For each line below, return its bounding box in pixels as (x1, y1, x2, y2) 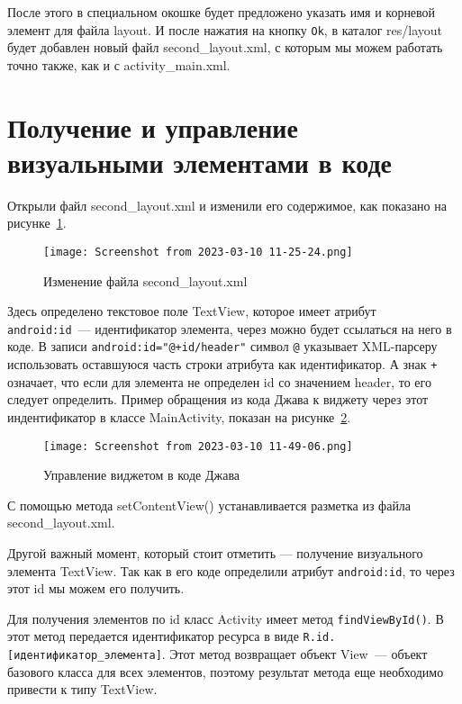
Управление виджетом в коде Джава (43, 465, 240, 484)
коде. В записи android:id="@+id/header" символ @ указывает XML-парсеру (7, 337, 438, 356)
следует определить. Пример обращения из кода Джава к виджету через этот (7, 390, 429, 409)
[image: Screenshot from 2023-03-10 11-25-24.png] (43, 245, 353, 258)
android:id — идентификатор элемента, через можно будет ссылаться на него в (7, 319, 452, 338)
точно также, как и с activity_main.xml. (7, 55, 231, 74)
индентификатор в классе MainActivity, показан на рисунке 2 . (7, 407, 351, 426)
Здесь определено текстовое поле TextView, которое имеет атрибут (7, 302, 376, 320)
